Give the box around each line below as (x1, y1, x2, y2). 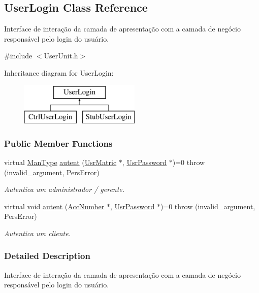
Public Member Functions (4, 137, 113, 149)
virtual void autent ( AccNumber (4, 201, 105, 211)
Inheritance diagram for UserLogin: (4, 67, 114, 78)
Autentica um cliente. (4, 227, 71, 238)
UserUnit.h (44, 50, 78, 61)
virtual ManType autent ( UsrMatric (4, 156, 117, 167)
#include (4, 50, 33, 61)
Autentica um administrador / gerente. (4, 184, 125, 194)
